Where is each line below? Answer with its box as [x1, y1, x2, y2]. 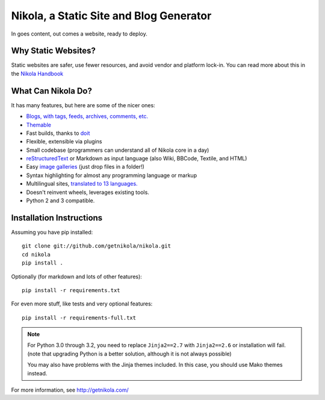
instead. [27, 369, 48, 377]
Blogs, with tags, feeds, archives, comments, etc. [26, 113, 149, 120]
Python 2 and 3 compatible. [26, 197, 95, 204]
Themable [26, 121, 51, 128]
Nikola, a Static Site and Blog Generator [11, 9, 212, 22]
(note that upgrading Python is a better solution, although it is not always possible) [27, 350, 232, 357]
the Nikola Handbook [11, 70, 64, 77]
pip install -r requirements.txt [22, 287, 120, 293]
